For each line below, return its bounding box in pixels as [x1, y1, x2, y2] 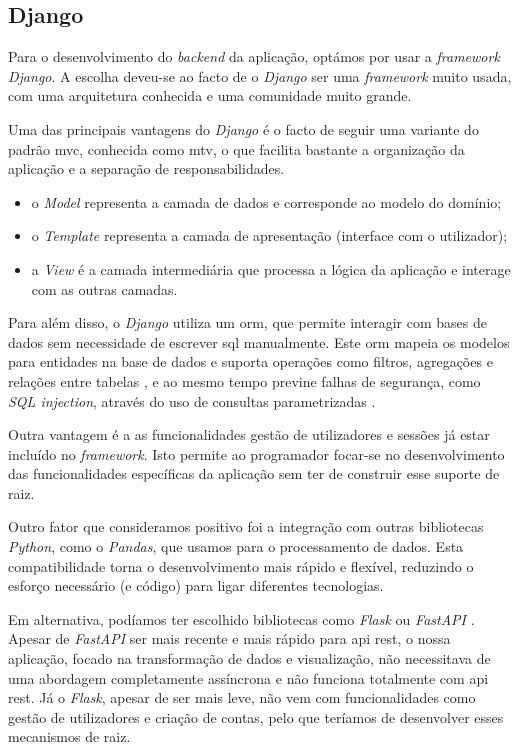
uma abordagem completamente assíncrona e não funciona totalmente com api [8, 667, 489, 688]
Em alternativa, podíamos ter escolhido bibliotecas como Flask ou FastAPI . [8, 608, 475, 629]
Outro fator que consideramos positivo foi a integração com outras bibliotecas [8, 516, 484, 537]
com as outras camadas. [31, 278, 178, 299]
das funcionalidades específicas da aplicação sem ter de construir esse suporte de [8, 463, 500, 484]
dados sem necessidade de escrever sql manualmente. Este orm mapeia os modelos [8, 331, 510, 352]
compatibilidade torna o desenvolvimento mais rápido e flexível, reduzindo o [8, 555, 474, 576]
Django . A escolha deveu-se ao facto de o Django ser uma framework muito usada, [8, 65, 512, 86]
